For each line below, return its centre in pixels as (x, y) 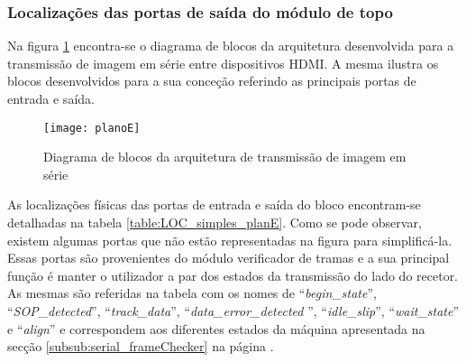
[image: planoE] (92, 128)
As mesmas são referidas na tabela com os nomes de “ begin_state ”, (192, 293)
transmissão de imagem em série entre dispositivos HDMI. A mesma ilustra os (223, 63)
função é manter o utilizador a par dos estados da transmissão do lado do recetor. (233, 275)
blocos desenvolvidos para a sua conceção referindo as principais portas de (212, 81)
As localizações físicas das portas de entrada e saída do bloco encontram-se (214, 204)
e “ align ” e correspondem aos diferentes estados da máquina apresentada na (216, 328)
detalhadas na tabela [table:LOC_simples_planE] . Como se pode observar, (215, 223)
